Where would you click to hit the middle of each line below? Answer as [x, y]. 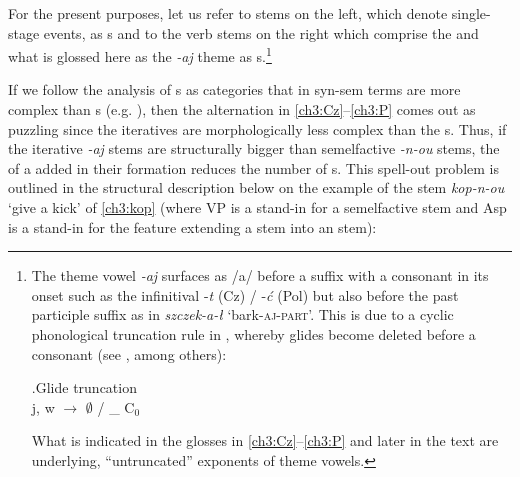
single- [471, 13]
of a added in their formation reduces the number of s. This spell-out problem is [253, 167]
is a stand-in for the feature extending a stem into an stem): [192, 226]
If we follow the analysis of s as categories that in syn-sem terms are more [234, 89]
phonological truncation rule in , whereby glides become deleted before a [253, 333]
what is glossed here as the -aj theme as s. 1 [140, 54]
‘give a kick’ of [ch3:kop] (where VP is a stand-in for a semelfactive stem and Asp [257, 207]
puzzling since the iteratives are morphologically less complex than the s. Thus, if [257, 128]
